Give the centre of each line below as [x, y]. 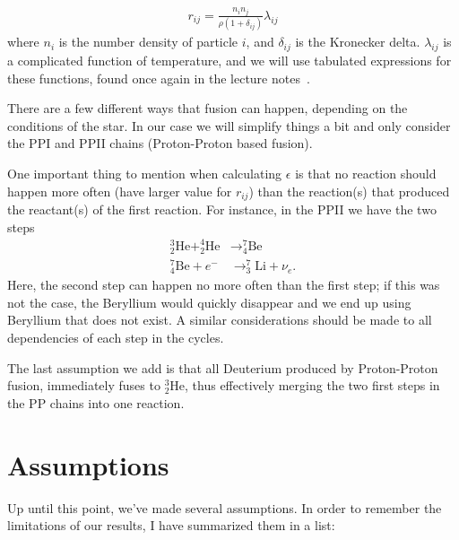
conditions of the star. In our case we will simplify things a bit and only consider [229, 125]
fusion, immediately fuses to [84, 385]
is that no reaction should [366, 174]
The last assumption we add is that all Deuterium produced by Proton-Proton [223, 367]
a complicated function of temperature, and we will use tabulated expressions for [229, 61]
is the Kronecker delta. [358, 42]
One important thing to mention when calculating [145, 174]
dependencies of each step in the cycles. [116, 338]
